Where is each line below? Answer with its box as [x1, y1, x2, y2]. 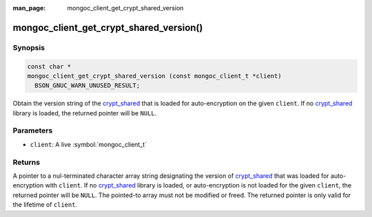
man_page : [12, 4, 46, 12]
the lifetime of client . [12, 201, 78, 209]
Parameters [12, 126, 53, 135]
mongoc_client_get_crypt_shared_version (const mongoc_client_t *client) [27, 72, 282, 80]
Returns [12, 157, 41, 167]
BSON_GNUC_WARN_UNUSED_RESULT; [34, 82, 141, 89]
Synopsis [12, 43, 45, 52]
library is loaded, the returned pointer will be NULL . [12, 108, 157, 117]
